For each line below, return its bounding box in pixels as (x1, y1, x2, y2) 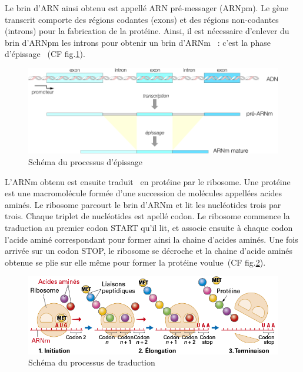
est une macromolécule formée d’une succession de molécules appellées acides (5, 187, 282, 199)
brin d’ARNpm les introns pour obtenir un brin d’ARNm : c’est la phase (5, 36, 271, 48)
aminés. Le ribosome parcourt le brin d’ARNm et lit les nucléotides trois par (5, 198, 281, 210)
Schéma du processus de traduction (28, 356, 155, 368)
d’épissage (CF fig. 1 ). (5, 48, 85, 60)
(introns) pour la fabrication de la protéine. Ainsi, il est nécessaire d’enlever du (5, 25, 289, 37)
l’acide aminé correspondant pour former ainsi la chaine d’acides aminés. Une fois (5, 233, 298, 245)
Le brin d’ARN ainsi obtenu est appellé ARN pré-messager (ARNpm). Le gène (5, 2, 289, 14)
